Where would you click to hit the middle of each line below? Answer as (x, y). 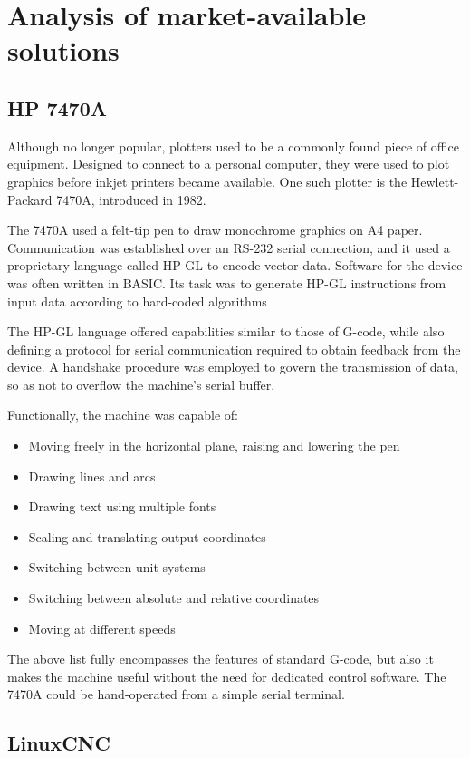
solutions (63, 50)
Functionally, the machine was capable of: (123, 415)
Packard (30, 199)
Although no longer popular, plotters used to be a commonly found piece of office (233, 146)
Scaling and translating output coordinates (147, 536)
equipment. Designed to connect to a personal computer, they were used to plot (229, 164)
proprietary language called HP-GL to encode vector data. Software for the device (235, 265)
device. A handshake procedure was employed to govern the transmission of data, (233, 367)
